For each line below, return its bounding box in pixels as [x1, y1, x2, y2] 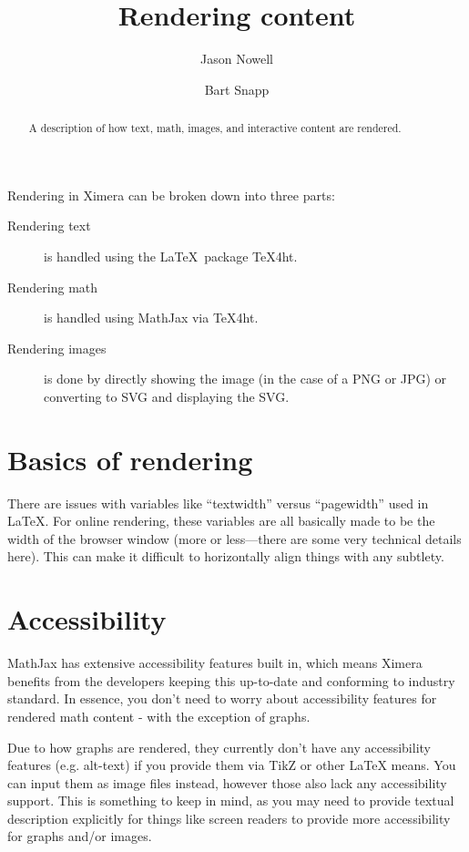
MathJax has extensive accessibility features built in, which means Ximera [7, 653, 423, 672]
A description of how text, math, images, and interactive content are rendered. [28, 120, 402, 136]
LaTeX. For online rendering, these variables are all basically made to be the [7, 511, 435, 530]
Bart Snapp [204, 79, 270, 98]
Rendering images [7, 338, 107, 357]
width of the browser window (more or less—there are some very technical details [7, 529, 462, 548]
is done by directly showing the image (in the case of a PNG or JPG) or [44, 369, 447, 388]
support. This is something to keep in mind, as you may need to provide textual [7, 791, 454, 810]
